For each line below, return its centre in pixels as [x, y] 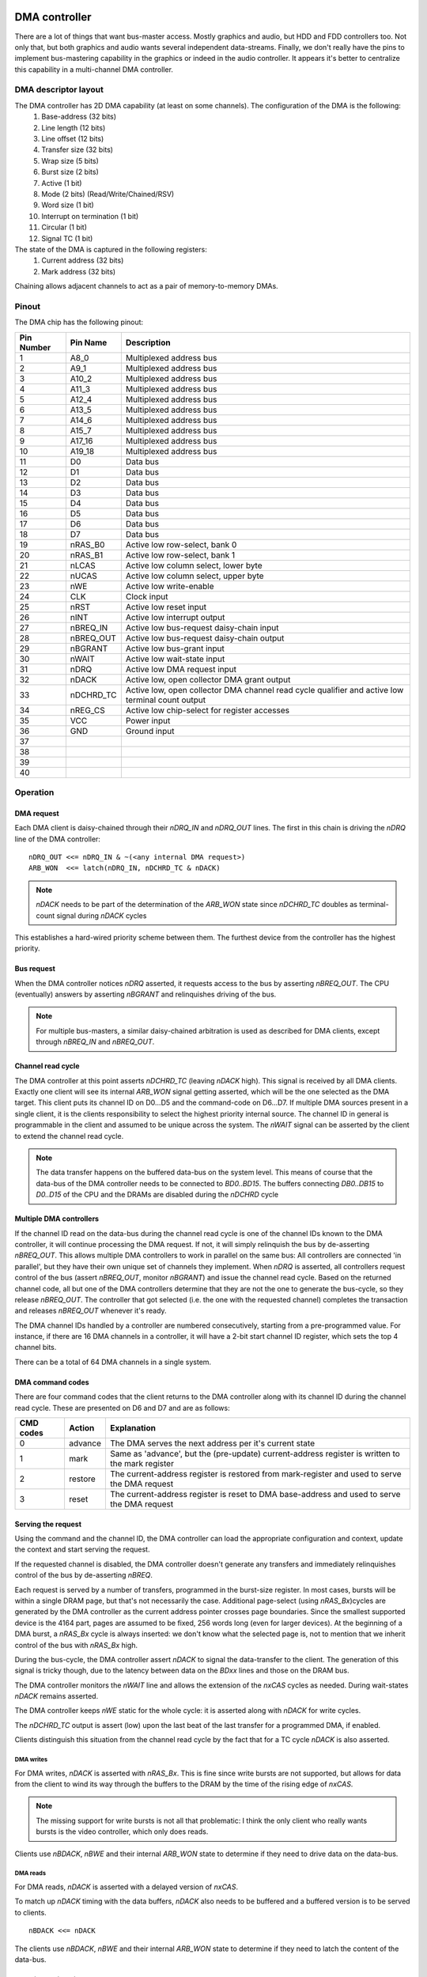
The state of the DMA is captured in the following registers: [111, 249]
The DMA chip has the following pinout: [79, 322]
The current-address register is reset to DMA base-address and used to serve [255, 1495]
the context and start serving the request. [82, 1549]
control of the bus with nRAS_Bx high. [76, 1645]
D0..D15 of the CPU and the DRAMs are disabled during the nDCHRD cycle [157, 1195]
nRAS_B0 [87, 544]
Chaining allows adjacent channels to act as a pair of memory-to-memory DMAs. [146, 286]
